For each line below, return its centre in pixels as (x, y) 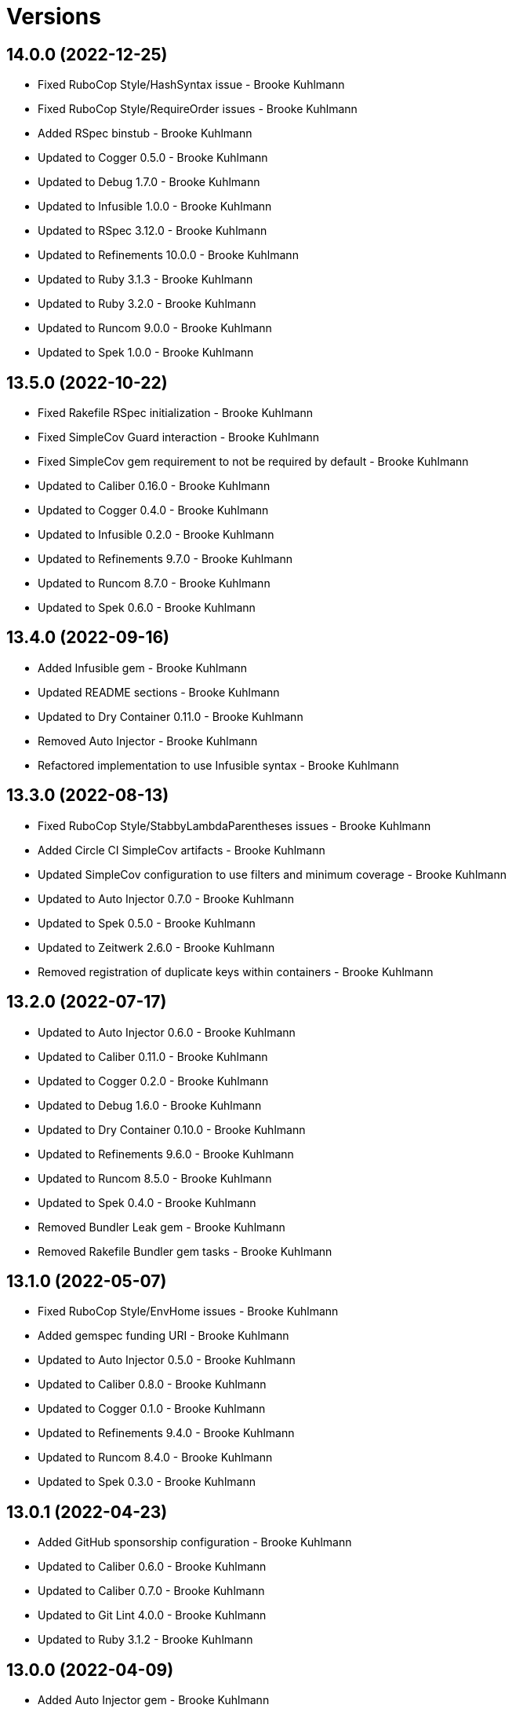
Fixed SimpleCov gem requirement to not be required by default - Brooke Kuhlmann (253, 462)
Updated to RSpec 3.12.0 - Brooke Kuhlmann (153, 231)
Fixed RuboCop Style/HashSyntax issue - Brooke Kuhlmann (191, 85)
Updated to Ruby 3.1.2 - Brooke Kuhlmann (145, 1640)
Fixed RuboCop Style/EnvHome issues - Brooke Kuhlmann (188, 1311)
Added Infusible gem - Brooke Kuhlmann (143, 668)
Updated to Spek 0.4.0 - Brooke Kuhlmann (147, 1202)
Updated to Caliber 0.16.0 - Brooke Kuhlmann (154, 486)
